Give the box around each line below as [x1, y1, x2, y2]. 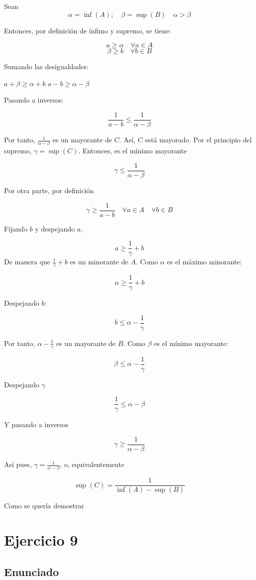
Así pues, [4, 459, 32, 469]
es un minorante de [70, 256, 128, 267]
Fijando [4, 223, 27, 233]
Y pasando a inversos [4, 419, 69, 430]
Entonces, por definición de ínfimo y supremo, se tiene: [4, 25, 171, 35]
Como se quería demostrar [4, 500, 84, 511]
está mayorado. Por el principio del [145, 134, 252, 145]
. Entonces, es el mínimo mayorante [78, 145, 187, 156]
